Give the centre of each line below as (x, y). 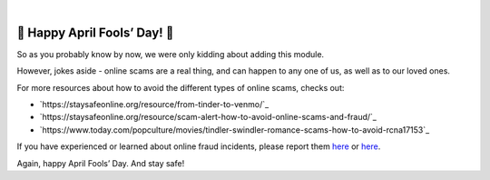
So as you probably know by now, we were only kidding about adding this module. (171, 54)
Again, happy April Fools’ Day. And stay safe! (101, 163)
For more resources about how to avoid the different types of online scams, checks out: (181, 87)
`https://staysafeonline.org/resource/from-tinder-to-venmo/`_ (154, 105)
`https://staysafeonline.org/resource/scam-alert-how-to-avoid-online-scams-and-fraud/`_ (208, 117)
